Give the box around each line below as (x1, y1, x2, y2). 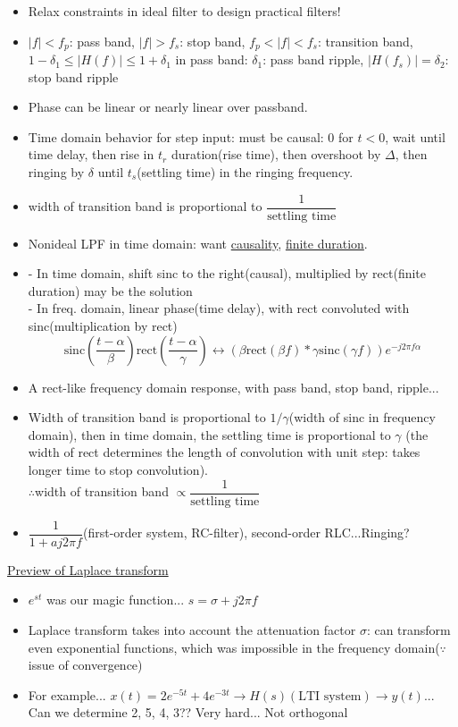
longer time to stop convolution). (28, 461, 208, 479)
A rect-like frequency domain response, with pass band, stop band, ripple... (28, 377, 439, 396)
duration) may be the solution (28, 281, 193, 300)
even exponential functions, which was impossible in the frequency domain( (28, 638, 440, 656)
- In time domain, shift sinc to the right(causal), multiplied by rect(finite (28, 264, 427, 283)
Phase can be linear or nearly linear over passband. (28, 97, 308, 116)
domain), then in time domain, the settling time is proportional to (28, 425, 391, 444)
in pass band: (175, 50, 248, 69)
